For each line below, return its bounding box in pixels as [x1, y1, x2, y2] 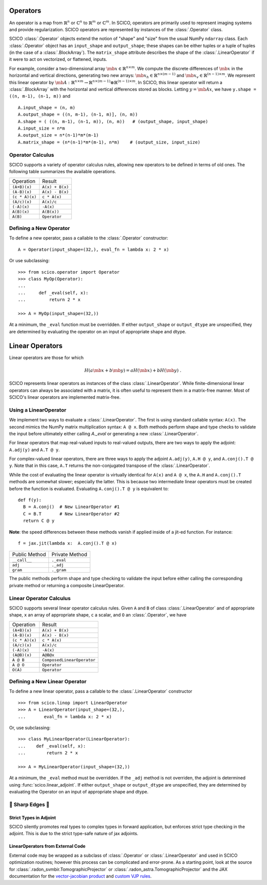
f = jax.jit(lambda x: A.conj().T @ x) [18, 541, 117, 546]
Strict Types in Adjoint [9, 814, 56, 821]
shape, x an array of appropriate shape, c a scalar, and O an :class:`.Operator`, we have [9, 612, 187, 618]
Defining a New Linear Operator [9, 678, 87, 685]
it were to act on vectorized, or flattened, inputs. [9, 56, 107, 62]
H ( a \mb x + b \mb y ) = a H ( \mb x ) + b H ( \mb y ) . [84, 368, 181, 373]
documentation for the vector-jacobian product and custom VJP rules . [9, 873, 152, 879]
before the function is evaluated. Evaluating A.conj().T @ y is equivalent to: [9, 485, 169, 492]
